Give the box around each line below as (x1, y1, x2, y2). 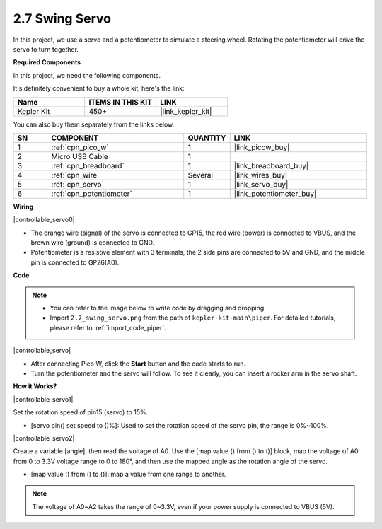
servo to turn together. (13, 45, 79, 53)
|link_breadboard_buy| (233, 161, 309, 170)
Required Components (13, 58, 81, 66)
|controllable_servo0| (13, 216, 76, 224)
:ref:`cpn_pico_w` (51, 142, 109, 152)
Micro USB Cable (51, 151, 109, 161)
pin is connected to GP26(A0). (30, 258, 120, 267)
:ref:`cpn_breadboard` (51, 161, 125, 170)
